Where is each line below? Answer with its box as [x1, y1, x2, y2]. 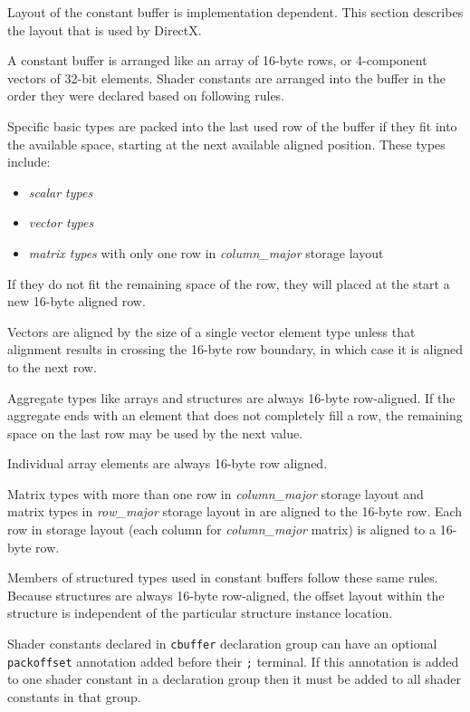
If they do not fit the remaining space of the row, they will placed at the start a [7, 274, 450, 293]
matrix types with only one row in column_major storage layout [28, 243, 384, 262]
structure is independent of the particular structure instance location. [7, 603, 393, 622]
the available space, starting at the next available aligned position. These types [7, 134, 446, 153]
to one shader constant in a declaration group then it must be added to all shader [7, 669, 461, 688]
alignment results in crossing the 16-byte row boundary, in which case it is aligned [7, 340, 464, 359]
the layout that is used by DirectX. [7, 20, 202, 39]
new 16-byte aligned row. [7, 292, 146, 311]
